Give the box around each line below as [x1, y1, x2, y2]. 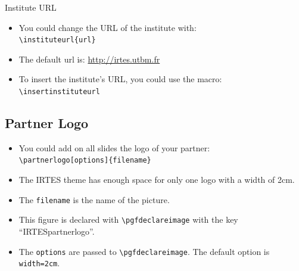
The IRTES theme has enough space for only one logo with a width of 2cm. [18, 173, 295, 186]
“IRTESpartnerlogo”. [18, 225, 95, 238]
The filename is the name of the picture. [18, 193, 170, 205]
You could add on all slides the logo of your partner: [18, 141, 210, 154]
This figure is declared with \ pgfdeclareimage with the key [18, 213, 238, 226]
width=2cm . [18, 257, 60, 269]
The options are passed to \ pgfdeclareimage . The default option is [18, 245, 270, 257]
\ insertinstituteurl [18, 88, 100, 96]
